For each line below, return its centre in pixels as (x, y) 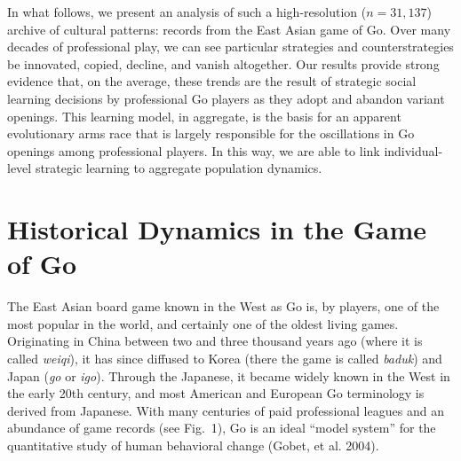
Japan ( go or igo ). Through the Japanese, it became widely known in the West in (229, 375)
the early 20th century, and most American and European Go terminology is (216, 393)
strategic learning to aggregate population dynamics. (179, 168)
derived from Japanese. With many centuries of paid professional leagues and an (226, 410)
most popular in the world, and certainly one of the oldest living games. (203, 323)
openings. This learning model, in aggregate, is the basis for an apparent (204, 116)
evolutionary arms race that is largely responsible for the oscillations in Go (211, 133)
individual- (413, 150)
